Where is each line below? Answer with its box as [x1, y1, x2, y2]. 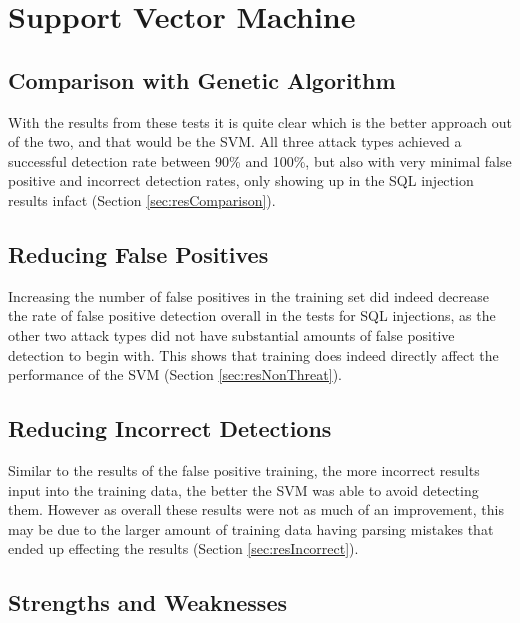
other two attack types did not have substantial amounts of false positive [8, 324, 455, 345]
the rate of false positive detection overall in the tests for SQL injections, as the [8, 305, 496, 326]
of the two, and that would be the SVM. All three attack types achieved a [8, 131, 462, 152]
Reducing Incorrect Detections [8, 413, 332, 444]
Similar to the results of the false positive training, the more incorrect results [8, 459, 480, 480]
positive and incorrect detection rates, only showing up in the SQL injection [8, 170, 474, 191]
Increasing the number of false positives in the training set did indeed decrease [8, 285, 489, 306]
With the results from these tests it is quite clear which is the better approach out [8, 111, 512, 132]
